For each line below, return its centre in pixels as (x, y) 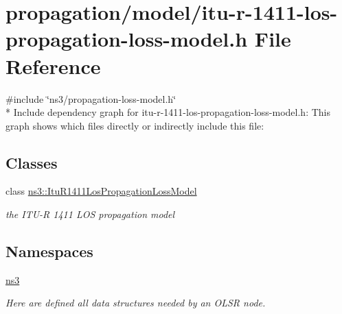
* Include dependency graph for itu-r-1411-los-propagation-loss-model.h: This (168, 112)
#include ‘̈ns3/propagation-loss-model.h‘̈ (91, 98)
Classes (32, 162)
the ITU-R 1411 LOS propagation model (90, 214)
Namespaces (49, 251)
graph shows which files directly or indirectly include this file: (135, 125)
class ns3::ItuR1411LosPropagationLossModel (101, 191)
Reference (53, 65)
